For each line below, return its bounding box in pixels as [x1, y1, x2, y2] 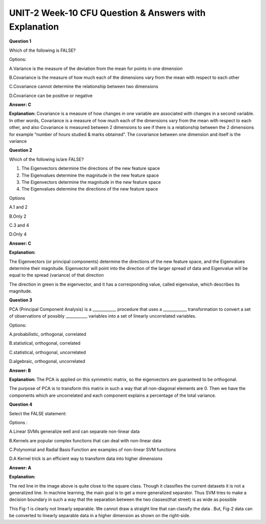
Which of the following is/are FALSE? [9, 156, 84, 162]
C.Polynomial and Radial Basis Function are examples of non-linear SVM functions [9, 447, 176, 453]
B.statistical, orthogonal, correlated [9, 340, 81, 346]
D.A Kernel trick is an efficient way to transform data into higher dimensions [9, 456, 163, 461]
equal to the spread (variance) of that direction [9, 272, 104, 278]
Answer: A [9, 464, 32, 470]
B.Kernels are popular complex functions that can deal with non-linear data [9, 437, 162, 443]
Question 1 [9, 38, 32, 44]
